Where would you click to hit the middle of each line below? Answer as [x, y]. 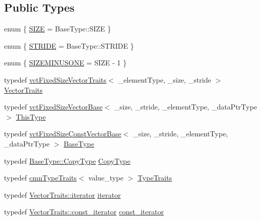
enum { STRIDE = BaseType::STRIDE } [69, 45]
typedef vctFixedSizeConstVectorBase [63, 134]
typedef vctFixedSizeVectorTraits [55, 79]
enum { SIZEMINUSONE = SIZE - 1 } [65, 63]
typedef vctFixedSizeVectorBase [53, 107]
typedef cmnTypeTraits [41, 178]
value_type [106, 178]
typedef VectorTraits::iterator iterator [63, 194]
